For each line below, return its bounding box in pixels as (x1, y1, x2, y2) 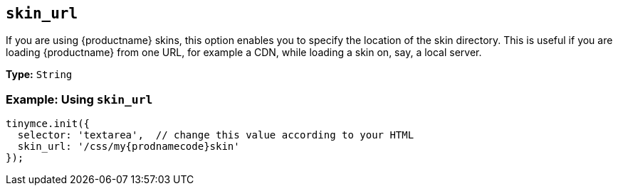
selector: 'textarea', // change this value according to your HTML (17, 129, 414, 141)
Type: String (6, 68, 73, 81)
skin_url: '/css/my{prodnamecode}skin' (17, 141, 240, 153)
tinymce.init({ (6, 118, 90, 130)
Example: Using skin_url (6, 92, 153, 107)
